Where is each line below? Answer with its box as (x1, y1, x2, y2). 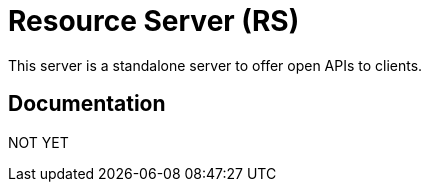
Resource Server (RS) (8, 4, 300, 38)
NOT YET (8, 133, 69, 151)
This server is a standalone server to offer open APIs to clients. (8, 56, 423, 74)
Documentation (8, 91, 166, 117)
